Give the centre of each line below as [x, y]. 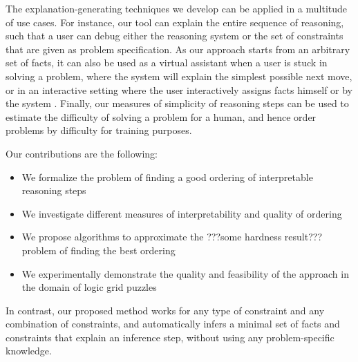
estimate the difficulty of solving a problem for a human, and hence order [161, 116]
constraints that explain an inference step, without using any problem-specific [170, 337]
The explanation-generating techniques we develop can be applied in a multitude [177, 8]
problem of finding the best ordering [98, 250]
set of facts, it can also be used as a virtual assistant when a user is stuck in [167, 63]
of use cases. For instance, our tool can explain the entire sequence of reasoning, [175, 22]
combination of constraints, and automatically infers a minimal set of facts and [173, 324]
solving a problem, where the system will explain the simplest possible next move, [179, 76]
